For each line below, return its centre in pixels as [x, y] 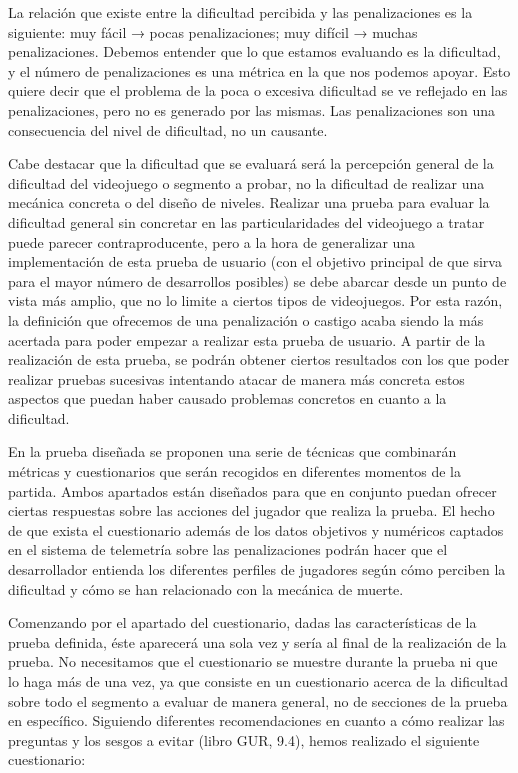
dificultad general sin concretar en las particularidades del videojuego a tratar [246, 221]
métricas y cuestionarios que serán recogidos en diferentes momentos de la [234, 471]
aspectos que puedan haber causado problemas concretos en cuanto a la [227, 398]
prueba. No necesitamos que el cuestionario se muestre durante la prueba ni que [253, 661]
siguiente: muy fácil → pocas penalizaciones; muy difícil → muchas [213, 31]
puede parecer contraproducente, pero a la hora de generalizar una [212, 241]
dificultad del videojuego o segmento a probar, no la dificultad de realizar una [246, 182]
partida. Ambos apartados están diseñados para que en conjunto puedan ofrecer [252, 490]
